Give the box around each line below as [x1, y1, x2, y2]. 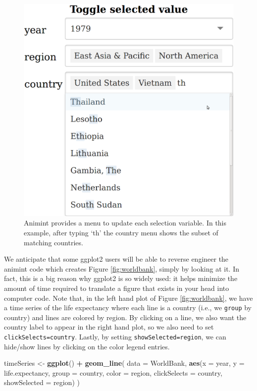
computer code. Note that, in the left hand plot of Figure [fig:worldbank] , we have [4, 292, 253, 303]
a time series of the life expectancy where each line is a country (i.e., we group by [4, 302, 252, 313]
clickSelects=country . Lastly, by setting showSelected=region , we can [4, 331, 226, 341]
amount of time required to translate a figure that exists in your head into [4, 282, 229, 293]
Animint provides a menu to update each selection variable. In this [24, 218, 227, 228]
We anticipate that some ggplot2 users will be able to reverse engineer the [4, 254, 229, 264]
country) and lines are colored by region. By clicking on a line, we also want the [4, 312, 247, 322]
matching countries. [24, 237, 83, 247]
